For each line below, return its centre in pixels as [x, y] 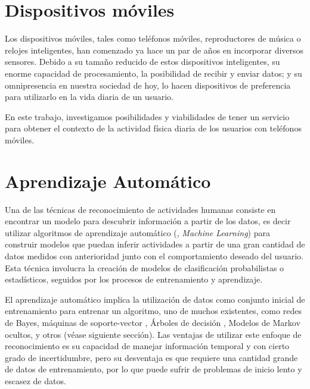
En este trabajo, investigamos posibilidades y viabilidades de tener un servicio [147, 116]
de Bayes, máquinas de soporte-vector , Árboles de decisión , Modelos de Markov [153, 322]
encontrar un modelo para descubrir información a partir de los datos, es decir [148, 221]
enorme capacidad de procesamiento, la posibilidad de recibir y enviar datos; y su [154, 73]
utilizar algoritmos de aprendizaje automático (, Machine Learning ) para [137, 232]
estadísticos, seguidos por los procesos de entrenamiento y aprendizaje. [134, 279]
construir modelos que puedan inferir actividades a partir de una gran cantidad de [155, 244]
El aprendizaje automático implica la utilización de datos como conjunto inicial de [155, 299]
